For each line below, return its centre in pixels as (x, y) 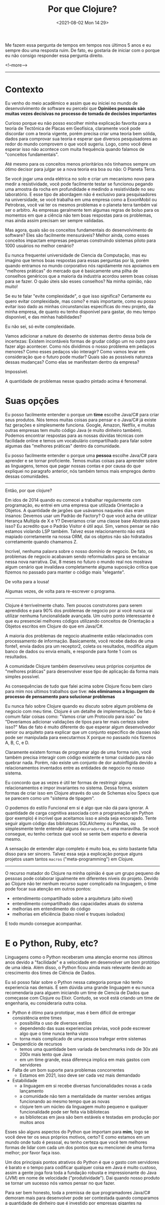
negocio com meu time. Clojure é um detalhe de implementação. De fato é (80, 711)
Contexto (25, 90)
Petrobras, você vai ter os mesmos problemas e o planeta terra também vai (81, 204)
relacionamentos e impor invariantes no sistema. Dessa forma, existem (77, 788)
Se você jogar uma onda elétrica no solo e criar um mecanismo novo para (80, 178)
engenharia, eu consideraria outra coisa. (46, 1003)
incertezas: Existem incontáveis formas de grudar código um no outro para (81, 341)
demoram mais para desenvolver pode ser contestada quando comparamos (82, 1198)
